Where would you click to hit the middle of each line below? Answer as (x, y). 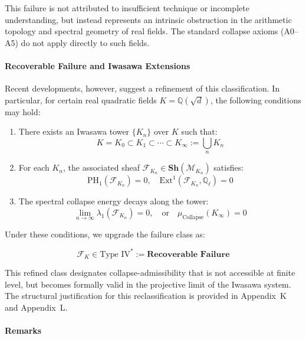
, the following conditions (256, 100)
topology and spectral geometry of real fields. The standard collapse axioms (142, 31)
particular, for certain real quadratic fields (81, 100)
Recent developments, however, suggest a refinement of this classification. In (142, 88)
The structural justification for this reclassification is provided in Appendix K (146, 296)
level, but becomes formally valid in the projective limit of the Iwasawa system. (148, 284)
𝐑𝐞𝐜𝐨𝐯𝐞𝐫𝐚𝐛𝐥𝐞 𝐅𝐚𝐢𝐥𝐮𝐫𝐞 (188, 254)
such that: (199, 131)
